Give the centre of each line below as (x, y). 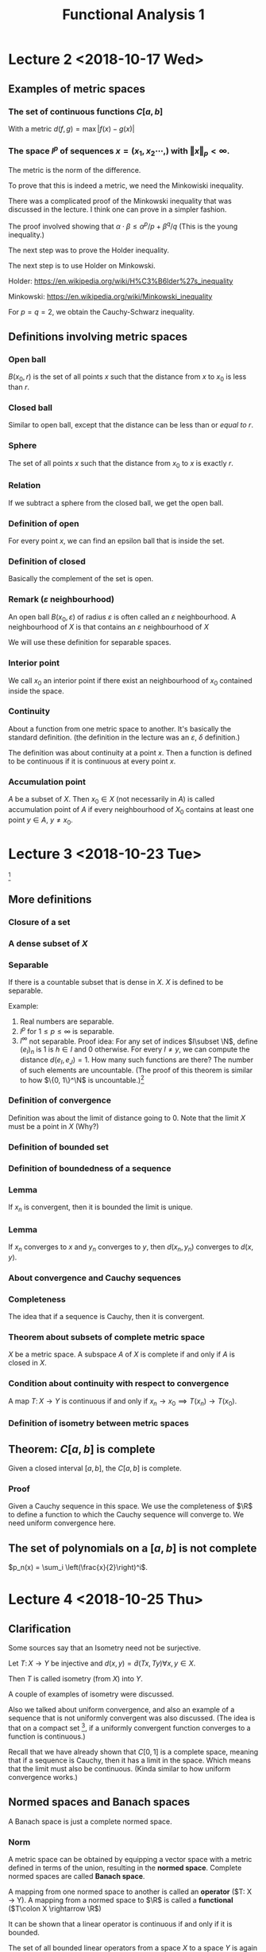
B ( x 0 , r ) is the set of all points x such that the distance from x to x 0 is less (127, 378)
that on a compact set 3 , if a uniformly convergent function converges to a (130, 1727)
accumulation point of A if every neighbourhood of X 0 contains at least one (131, 810)
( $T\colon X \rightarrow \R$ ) (55, 1909)
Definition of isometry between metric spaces (98, 1423)
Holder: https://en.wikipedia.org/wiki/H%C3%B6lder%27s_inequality (121, 281)
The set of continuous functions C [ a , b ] (86, 111)
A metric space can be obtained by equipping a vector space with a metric (130, 1860)
